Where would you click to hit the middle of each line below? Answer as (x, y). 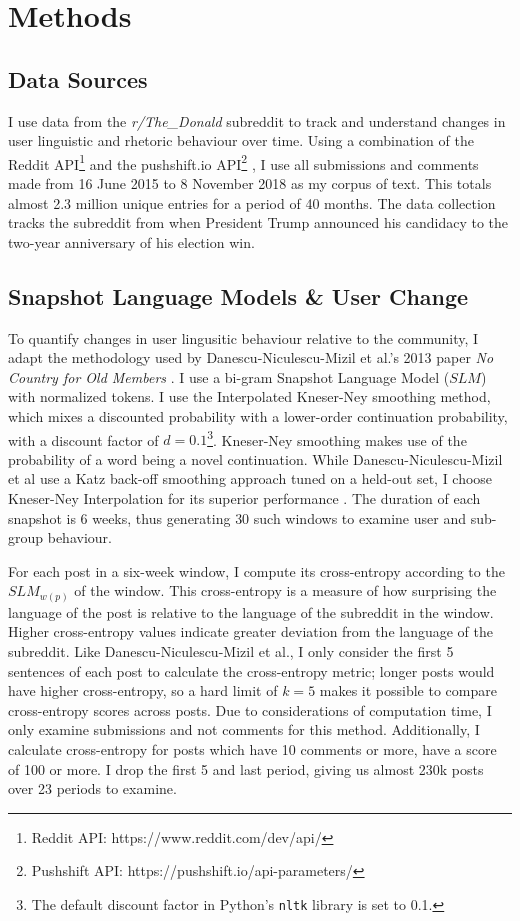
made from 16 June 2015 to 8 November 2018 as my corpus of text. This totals (250, 183)
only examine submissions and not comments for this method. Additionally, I (244, 729)
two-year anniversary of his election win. (131, 241)
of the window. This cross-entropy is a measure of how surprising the (285, 590)
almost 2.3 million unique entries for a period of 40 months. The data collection (252, 202)
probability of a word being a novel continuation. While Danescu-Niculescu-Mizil (255, 458)
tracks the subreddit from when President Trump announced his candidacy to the (258, 222)
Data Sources (78, 78)
